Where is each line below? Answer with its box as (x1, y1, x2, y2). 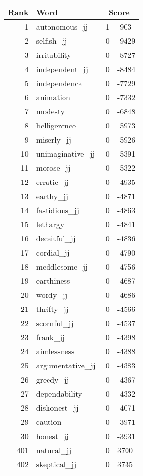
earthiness (36, 275, 70, 286)
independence (36, 77, 82, 89)
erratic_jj (36, 176, 69, 187)
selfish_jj (36, 35, 67, 46)
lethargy (36, 219, 64, 230)
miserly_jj (36, 134, 71, 145)
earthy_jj (36, 190, 68, 201)
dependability (36, 388, 82, 399)
